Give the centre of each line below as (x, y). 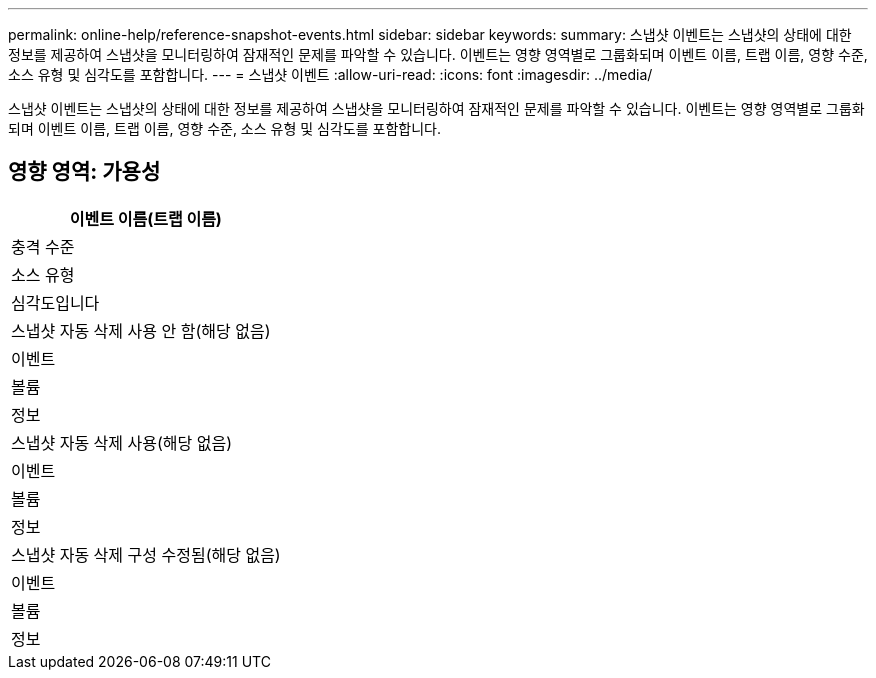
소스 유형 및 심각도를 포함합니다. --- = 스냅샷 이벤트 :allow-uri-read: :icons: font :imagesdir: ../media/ (330, 74)
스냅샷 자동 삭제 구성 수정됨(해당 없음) (146, 554)
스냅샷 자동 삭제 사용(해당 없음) (122, 442)
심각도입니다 (55, 302)
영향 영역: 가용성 (84, 172)
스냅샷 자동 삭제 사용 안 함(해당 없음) (141, 330)
